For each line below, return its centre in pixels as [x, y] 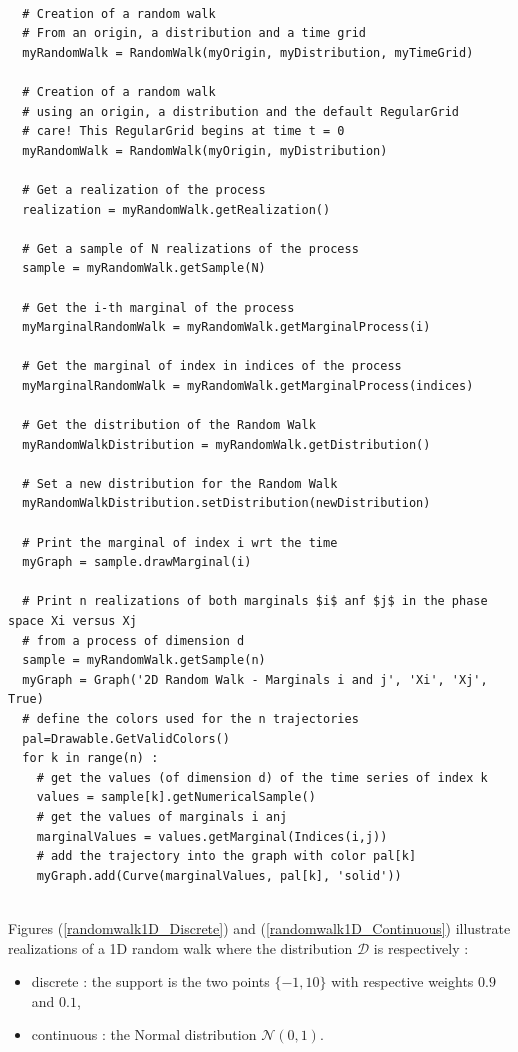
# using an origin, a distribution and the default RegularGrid [241, 111]
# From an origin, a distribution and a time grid [194, 33]
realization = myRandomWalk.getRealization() [176, 209]
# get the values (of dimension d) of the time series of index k [262, 777]
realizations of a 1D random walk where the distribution [180, 947]
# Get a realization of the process [144, 189]
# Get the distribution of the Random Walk [169, 425]
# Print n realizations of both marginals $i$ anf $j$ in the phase [255, 601]
